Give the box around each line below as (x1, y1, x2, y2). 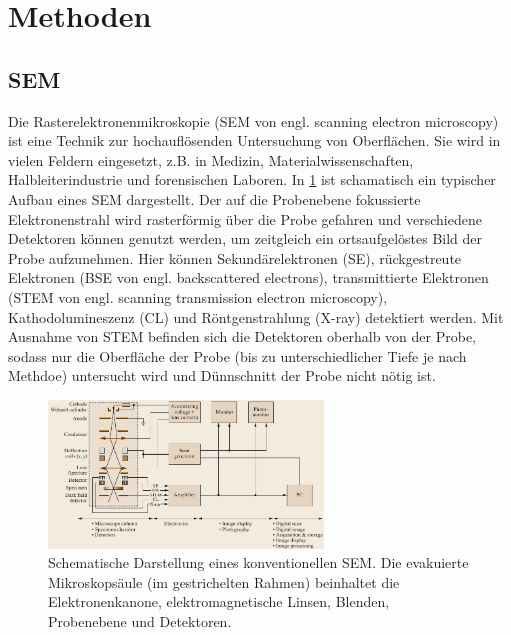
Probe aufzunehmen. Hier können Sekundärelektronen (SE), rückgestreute (8, 247, 462, 268)
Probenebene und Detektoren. (48, 611, 232, 632)
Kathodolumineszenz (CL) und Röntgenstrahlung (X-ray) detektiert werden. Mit (8, 306, 504, 327)
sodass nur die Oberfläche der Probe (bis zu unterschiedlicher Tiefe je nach (8, 345, 467, 366)
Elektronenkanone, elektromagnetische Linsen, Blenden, (48, 591, 390, 612)
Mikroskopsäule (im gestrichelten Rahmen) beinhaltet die (48, 571, 400, 592)
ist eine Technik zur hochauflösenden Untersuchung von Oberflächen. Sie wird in (8, 130, 501, 151)
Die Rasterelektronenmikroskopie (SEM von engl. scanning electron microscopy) (8, 110, 499, 131)
